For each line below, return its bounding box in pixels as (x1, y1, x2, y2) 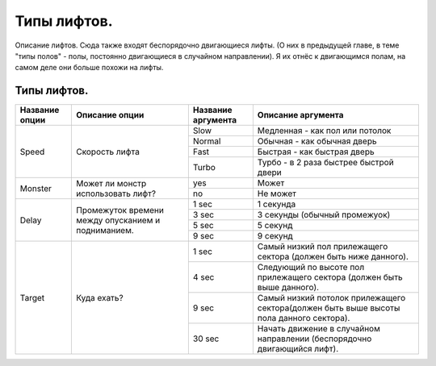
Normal (192, 135, 221, 147)
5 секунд (257, 220, 293, 231)
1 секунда (257, 198, 296, 210)
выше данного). (257, 282, 319, 293)
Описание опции (76, 110, 145, 121)
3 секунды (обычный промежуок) (257, 210, 391, 221)
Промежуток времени (76, 204, 165, 215)
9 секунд (257, 231, 294, 242)
